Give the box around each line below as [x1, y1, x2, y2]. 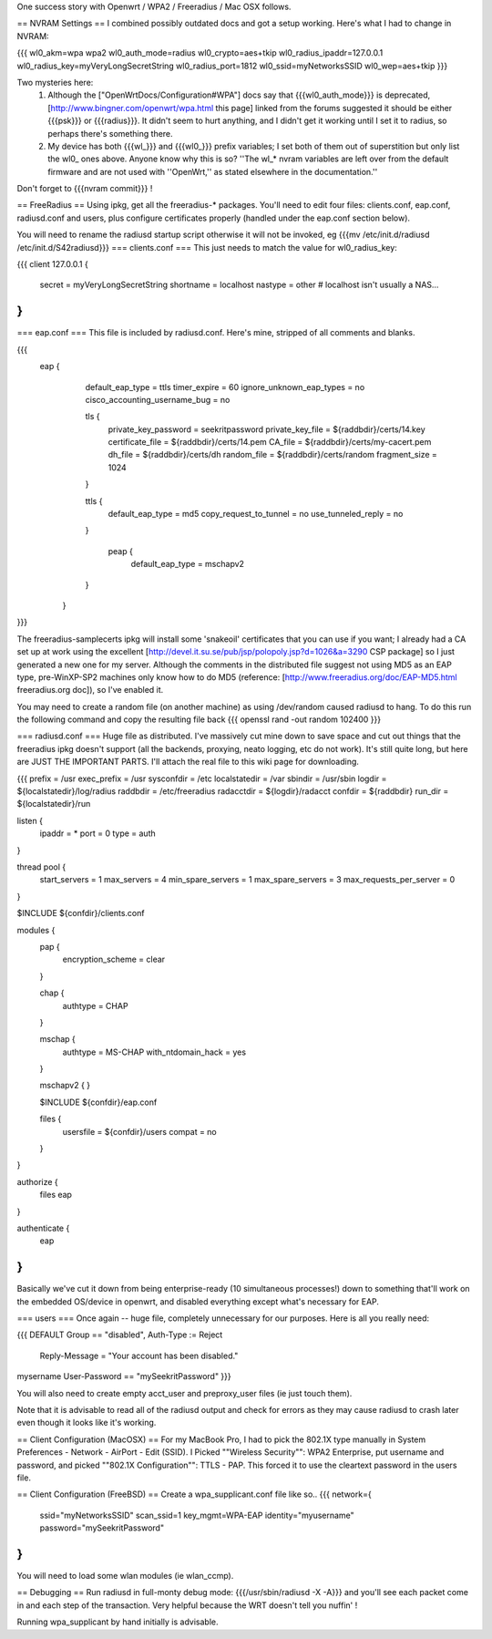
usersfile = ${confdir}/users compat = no [62, 1126, 218, 1137]
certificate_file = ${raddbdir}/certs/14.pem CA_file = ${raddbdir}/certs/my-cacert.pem [108, 437, 432, 448]
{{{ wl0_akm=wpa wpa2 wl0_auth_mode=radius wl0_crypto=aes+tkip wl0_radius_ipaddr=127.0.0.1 [16, 47, 384, 58]
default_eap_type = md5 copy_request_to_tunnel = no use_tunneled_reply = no [108, 509, 404, 520]
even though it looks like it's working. [16, 1417, 157, 1428]
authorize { [16, 1176, 58, 1187]
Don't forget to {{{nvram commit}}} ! [16, 183, 153, 194]
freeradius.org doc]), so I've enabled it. [16, 685, 164, 696]
